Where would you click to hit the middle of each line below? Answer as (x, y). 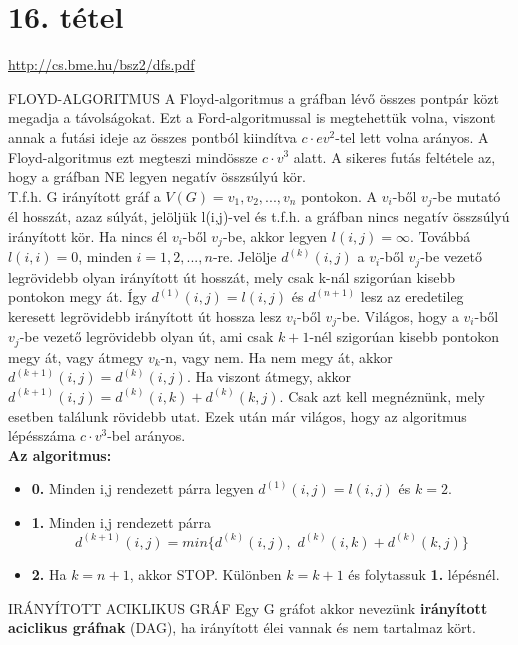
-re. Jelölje (244, 256)
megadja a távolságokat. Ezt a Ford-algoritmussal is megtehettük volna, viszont (252, 117)
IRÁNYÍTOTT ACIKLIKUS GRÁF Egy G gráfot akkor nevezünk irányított (248, 607)
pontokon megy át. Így (77, 296)
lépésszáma (42, 435)
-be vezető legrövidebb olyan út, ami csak (146, 336)
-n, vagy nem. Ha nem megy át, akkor (276, 356)
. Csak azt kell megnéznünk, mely (382, 395)
